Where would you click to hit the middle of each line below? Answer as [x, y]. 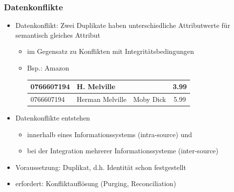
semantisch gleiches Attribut [58, 35]
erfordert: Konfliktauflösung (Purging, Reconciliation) [96, 183]
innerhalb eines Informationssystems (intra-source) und [110, 134]
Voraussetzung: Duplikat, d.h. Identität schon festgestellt [101, 167]
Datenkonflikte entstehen [53, 118]
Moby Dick [149, 99]
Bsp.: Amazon [48, 68]
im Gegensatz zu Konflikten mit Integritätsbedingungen [110, 51]
